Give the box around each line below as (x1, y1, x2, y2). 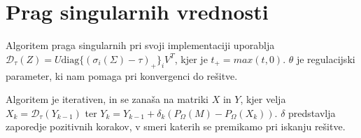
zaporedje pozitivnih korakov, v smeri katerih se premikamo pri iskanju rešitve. (6, 119, 346, 134)
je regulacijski (296, 51, 355, 66)
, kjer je (174, 51, 208, 66)
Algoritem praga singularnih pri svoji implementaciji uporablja (6, 38, 275, 53)
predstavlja (288, 105, 336, 120)
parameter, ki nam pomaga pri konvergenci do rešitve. (6, 68, 238, 83)
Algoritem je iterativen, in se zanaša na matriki (6, 92, 208, 106)
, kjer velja (240, 92, 286, 106)
